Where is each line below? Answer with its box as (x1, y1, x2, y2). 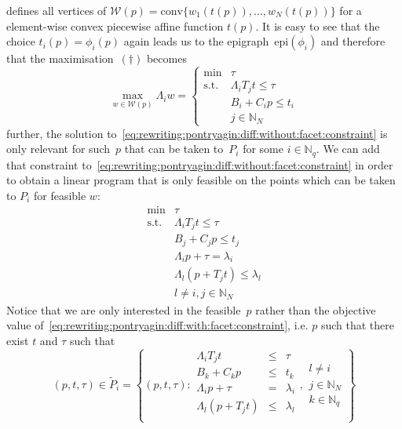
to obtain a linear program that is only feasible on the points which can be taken (6, 172, 396, 188)
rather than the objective (255, 301, 376, 318)
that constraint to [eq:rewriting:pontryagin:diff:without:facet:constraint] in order (6, 156, 393, 173)
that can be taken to (124, 140, 224, 157)
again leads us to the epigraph (123, 33, 269, 49)
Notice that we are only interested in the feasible (6, 301, 241, 318)
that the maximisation (6, 50, 114, 67)
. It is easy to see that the (255, 17, 380, 34)
